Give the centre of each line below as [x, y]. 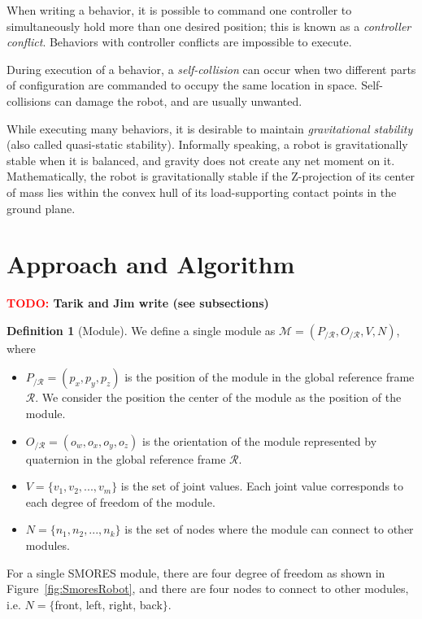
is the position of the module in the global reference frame [270, 377]
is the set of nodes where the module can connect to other [269, 529]
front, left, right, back [109, 604]
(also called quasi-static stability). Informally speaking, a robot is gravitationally [207, 144]
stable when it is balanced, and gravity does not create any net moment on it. [201, 160]
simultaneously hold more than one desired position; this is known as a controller [209, 26]
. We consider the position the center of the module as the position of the [218, 397]
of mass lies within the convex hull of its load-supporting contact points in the [202, 192]
